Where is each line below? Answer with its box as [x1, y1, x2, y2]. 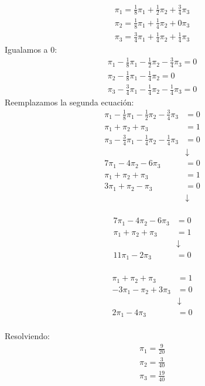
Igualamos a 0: [5, 43, 57, 56]
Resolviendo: [5, 330, 50, 342]
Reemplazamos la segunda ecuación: [5, 95, 134, 108]
